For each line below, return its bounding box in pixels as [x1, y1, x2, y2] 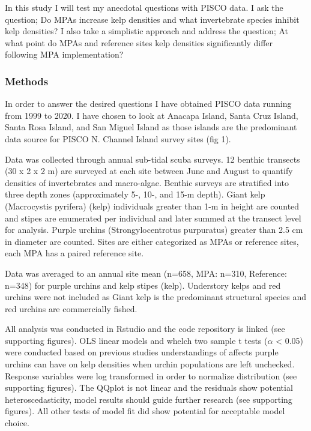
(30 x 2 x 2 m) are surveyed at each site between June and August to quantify [5, 164, 293, 177]
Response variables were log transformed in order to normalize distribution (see [5, 369, 297, 382]
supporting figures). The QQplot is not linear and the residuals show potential [5, 381, 293, 394]
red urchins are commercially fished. [5, 302, 137, 315]
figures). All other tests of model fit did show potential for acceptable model [5, 405, 285, 417]
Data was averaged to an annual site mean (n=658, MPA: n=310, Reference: [5, 267, 287, 279]
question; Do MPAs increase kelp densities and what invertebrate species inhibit [5, 13, 300, 25]
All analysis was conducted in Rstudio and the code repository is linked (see [5, 322, 285, 335]
